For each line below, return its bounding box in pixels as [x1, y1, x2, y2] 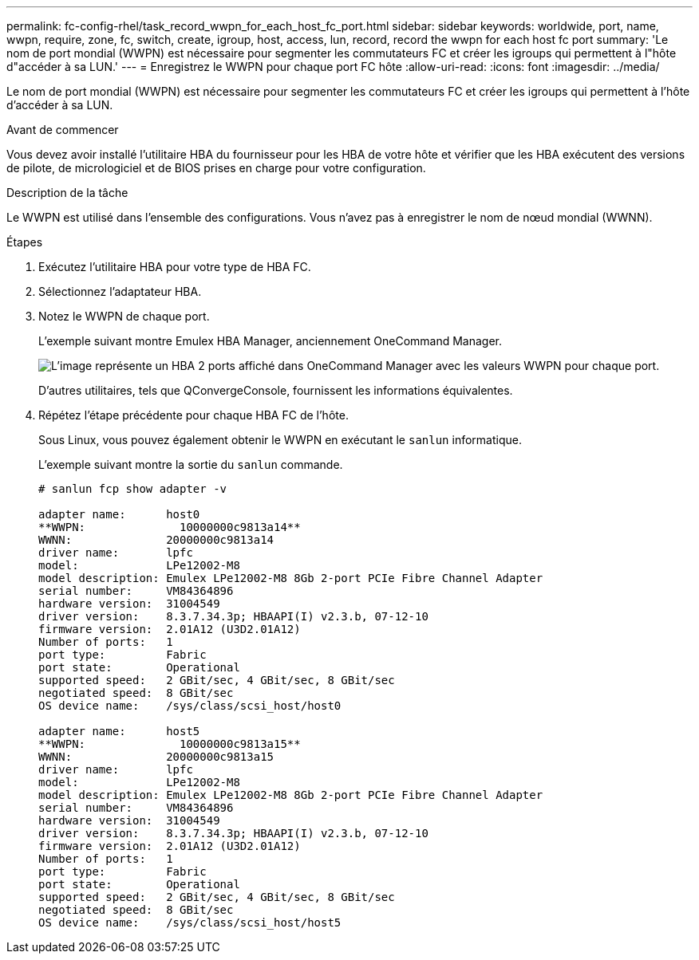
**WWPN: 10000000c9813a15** [38, 738, 301, 750]
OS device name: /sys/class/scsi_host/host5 [38, 916, 342, 929]
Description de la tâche [6, 186, 128, 199]
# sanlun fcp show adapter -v [38, 482, 227, 495]
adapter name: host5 [38, 725, 200, 738]
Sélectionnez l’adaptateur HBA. [38, 285, 202, 298]
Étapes [6, 235, 43, 249]
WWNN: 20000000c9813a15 [38, 750, 274, 763]
